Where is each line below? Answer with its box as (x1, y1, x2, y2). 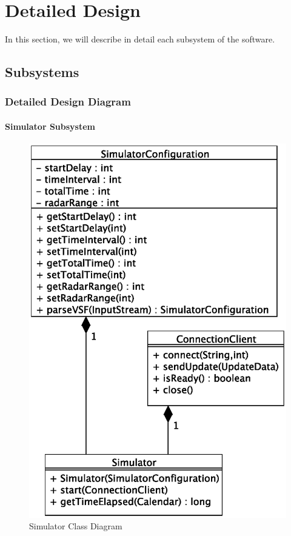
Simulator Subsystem (5, 119, 96, 132)
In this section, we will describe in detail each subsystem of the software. (5, 33, 275, 45)
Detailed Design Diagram (5, 94, 131, 109)
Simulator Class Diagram (29, 520, 122, 532)
